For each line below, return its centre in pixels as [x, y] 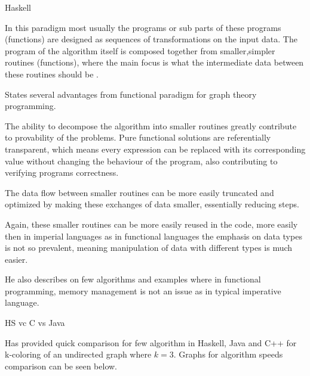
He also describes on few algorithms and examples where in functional [133, 279]
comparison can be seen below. [61, 366]
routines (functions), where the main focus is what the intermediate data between [154, 62]
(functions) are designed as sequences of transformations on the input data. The [151, 39]
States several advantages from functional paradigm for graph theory [131, 94]
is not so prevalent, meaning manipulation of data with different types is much [149, 248]
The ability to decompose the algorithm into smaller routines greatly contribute [151, 125]
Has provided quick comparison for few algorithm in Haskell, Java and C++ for [151, 342]
